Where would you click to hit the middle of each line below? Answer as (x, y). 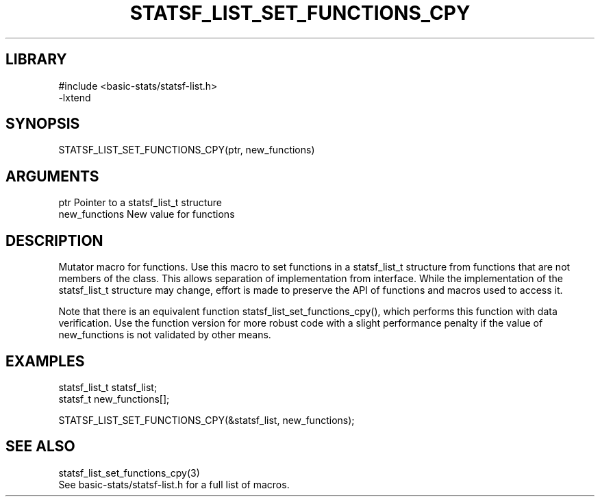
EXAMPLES (45, 361)
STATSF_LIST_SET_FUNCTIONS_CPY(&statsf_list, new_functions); (207, 420)
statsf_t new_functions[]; (114, 399)
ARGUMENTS (52, 176)
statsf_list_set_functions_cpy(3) (129, 473)
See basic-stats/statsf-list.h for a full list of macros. (174, 484)
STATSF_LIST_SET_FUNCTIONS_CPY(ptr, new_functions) (187, 150)
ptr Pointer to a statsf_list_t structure (140, 203)
